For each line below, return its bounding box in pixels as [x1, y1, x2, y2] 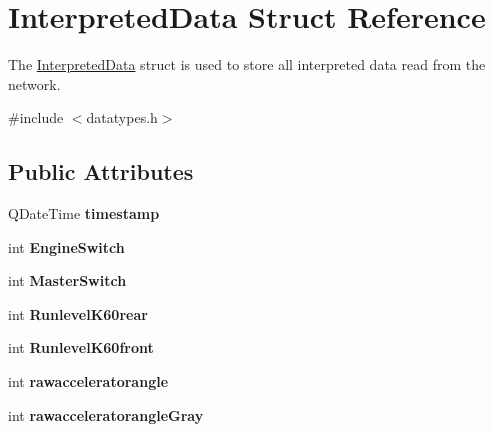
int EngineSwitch [8, 236, 125, 257]
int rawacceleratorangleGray [8, 404, 204, 425]
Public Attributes [8, 156, 194, 187]
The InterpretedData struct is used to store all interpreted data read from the [8, 54, 486, 75]
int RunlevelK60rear [8, 303, 148, 324]
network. [8, 73, 61, 94]
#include [8, 107, 64, 128]
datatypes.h [86, 107, 158, 128]
